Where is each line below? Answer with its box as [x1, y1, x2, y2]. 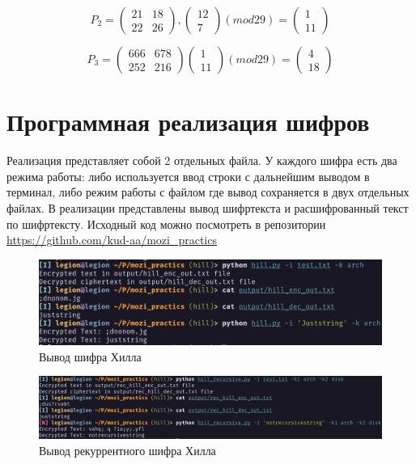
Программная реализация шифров [6, 105, 370, 138]
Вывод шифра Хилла [39, 348, 142, 365]
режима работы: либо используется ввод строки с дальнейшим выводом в [6, 167, 370, 184]
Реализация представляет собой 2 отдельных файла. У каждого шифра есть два [6, 152, 397, 169]
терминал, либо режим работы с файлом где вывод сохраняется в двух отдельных [6, 183, 410, 200]
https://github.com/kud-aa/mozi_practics [6, 231, 217, 248]
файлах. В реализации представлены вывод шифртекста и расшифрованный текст [6, 199, 409, 216]
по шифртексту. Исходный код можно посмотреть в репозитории [6, 215, 326, 232]
